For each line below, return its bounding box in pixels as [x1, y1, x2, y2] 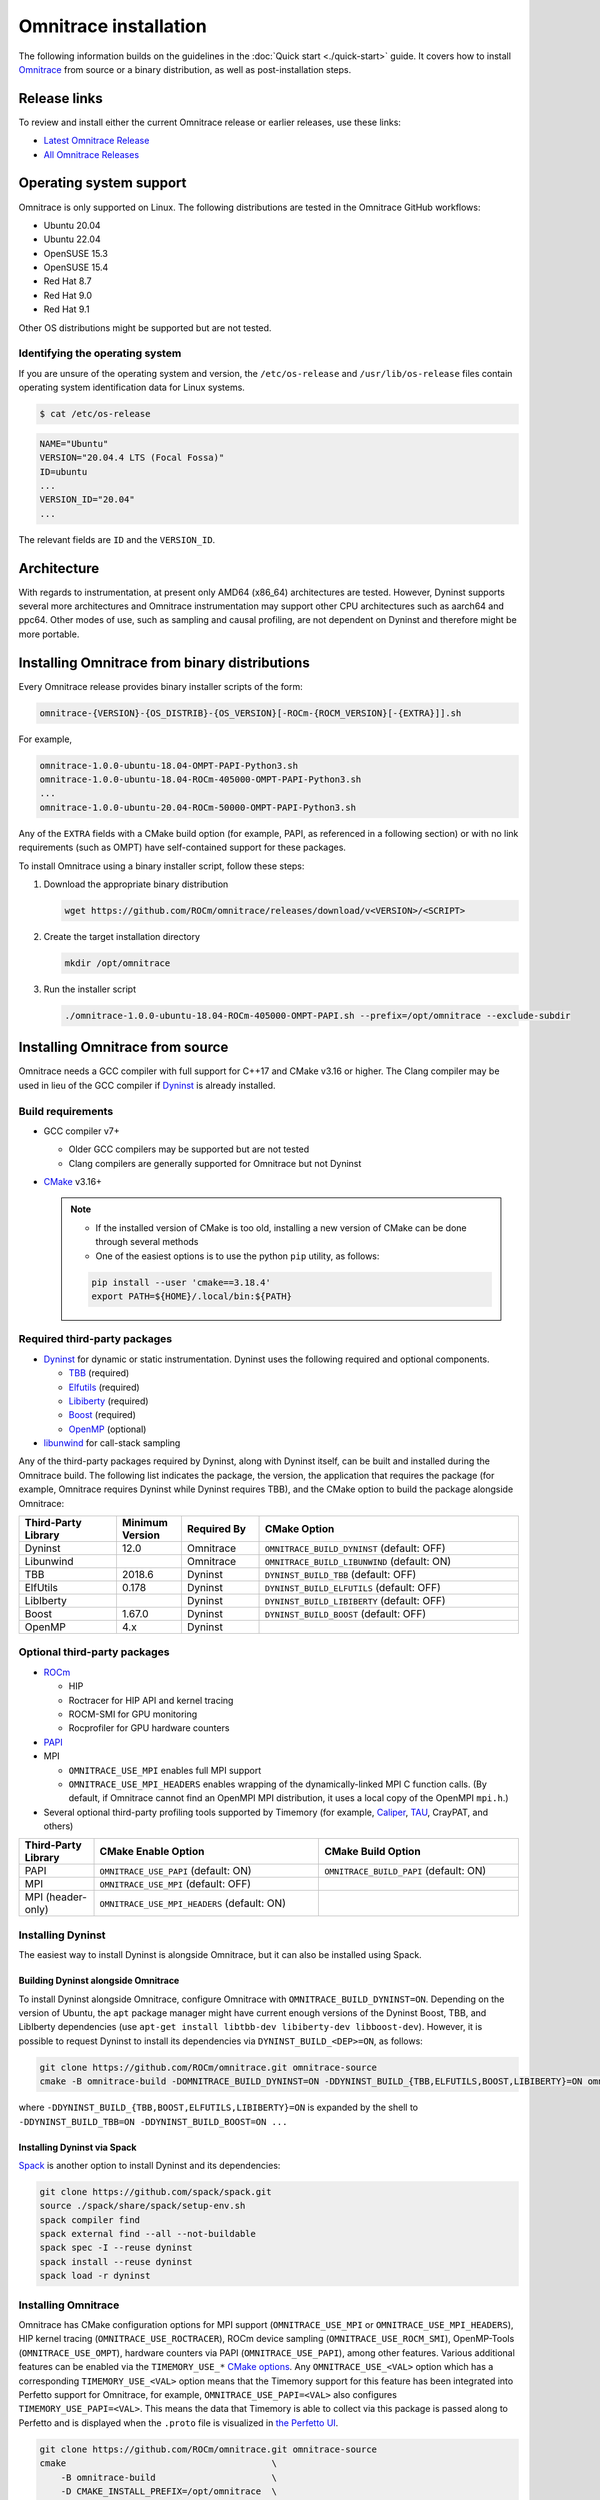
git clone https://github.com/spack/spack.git [39, 2186, 272, 2197]
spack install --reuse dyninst [39, 2256, 194, 2267]
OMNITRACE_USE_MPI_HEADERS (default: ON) [99, 1896, 287, 1910]
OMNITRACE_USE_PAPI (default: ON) [99, 1864, 252, 1878]
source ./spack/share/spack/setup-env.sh [39, 2200, 246, 2212]
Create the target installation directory [43, 930, 200, 942]
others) [43, 1820, 74, 1832]
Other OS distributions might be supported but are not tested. [18, 321, 272, 334]
